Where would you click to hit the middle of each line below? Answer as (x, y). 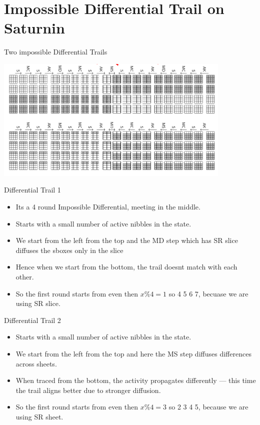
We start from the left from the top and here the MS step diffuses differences (133, 353)
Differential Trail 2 (32, 320)
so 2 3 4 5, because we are (208, 407)
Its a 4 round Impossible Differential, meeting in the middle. (108, 207)
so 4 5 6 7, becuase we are (208, 293)
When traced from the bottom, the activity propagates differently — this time (136, 380)
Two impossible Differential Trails (56, 52)
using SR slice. (38, 303)
